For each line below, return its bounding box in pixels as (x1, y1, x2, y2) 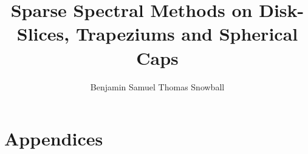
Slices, (16, 21, 70, 46)
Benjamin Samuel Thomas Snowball (90, 80, 225, 93)
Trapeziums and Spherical (75, 21, 298, 46)
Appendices (4, 126, 103, 151)
